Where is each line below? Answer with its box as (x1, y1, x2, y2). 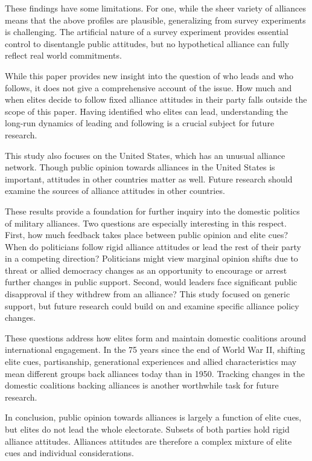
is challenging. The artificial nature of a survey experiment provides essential (5, 25, 288, 38)
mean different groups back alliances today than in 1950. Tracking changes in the (5, 367, 305, 379)
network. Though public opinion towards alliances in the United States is (5, 161, 275, 173)
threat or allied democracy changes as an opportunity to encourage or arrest (5, 263, 287, 276)
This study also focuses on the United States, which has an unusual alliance (5, 149, 285, 161)
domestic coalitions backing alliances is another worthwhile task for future (5, 379, 279, 392)
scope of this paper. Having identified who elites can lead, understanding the (5, 105, 288, 117)
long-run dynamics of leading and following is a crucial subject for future (5, 117, 275, 129)
